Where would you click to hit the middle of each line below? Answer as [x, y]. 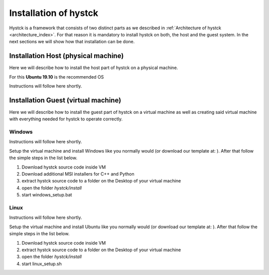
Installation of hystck [54, 13]
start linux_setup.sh [42, 264]
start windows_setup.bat [47, 195]
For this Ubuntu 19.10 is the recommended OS [57, 77]
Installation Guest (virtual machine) [65, 100]
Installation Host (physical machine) [67, 56]
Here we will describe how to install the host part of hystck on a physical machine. [94, 68]
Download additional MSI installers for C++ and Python [78, 174]
